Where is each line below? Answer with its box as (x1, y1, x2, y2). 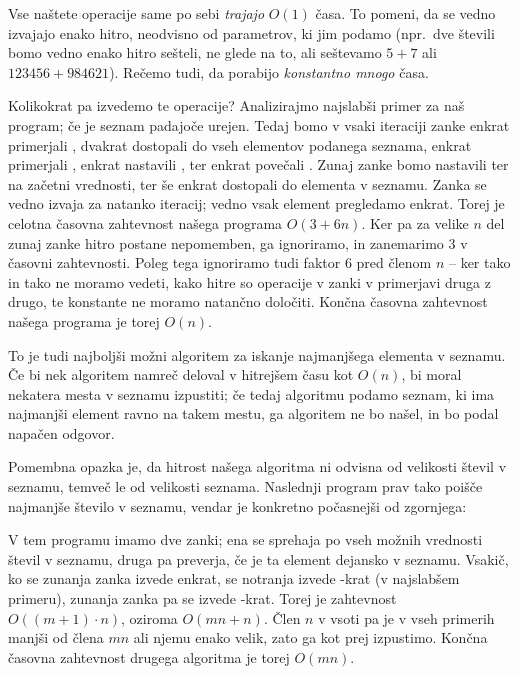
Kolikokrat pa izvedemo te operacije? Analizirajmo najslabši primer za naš (8, 95, 465, 116)
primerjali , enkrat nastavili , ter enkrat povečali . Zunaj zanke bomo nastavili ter (8, 154, 509, 175)
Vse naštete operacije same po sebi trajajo (8, 3, 265, 23)
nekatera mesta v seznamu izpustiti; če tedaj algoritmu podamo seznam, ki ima (8, 383, 495, 404)
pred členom (356, 252, 432, 273)
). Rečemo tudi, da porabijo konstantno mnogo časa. (109, 61, 429, 82)
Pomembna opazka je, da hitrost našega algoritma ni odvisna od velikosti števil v (8, 456, 507, 477)
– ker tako (448, 252, 511, 273)
